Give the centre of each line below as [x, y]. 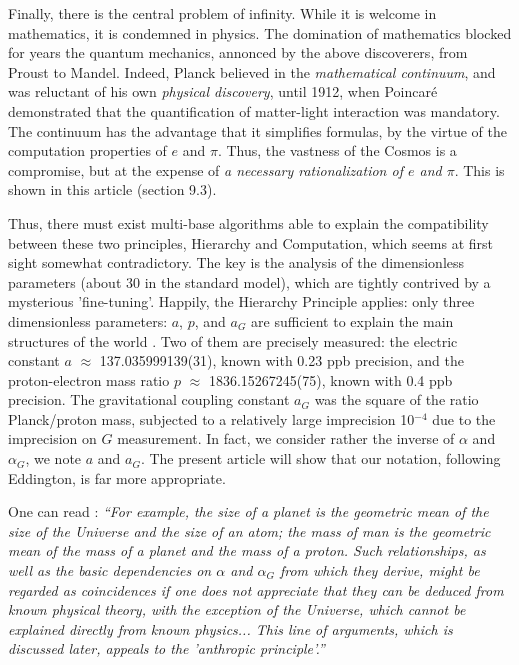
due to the [464, 418]
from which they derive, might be [379, 570]
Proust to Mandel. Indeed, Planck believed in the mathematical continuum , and [252, 71]
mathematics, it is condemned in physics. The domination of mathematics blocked [260, 32]
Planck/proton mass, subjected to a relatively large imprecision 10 [211, 418]
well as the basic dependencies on [110, 570]
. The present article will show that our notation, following [320, 458]
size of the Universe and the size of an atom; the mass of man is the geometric [249, 530]
